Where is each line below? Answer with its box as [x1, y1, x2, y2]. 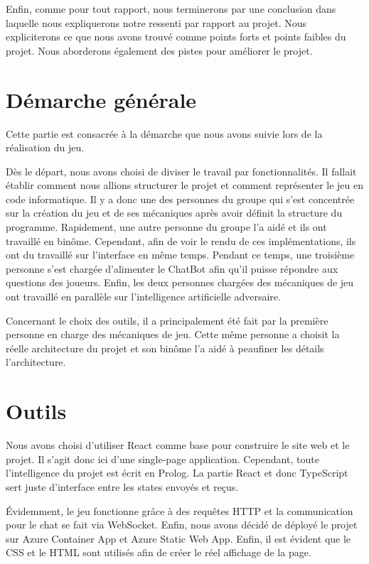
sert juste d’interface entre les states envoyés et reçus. [6, 479, 239, 494]
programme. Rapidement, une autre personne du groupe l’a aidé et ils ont [6, 219, 327, 234]
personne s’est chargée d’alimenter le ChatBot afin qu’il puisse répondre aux [6, 261, 338, 276]
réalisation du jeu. [6, 140, 85, 155]
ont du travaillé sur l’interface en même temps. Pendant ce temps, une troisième [6, 247, 355, 262]
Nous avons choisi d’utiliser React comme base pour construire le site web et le [6, 438, 350, 452]
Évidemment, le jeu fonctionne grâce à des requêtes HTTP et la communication [6, 503, 353, 518]
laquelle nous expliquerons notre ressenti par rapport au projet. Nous [6, 15, 307, 30]
